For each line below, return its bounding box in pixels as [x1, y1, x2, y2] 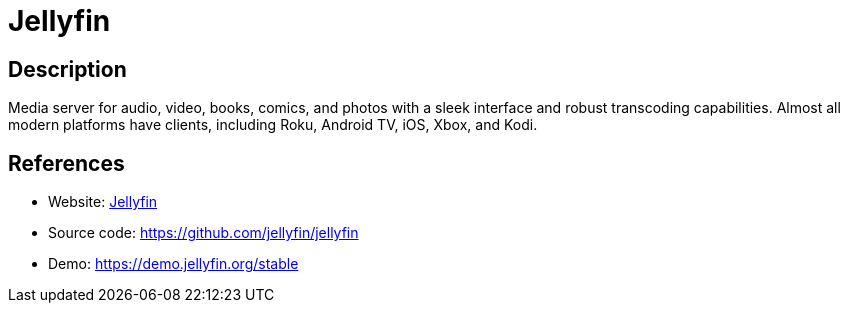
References [8, 150, 125, 176]
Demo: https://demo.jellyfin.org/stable [48, 255, 299, 273]
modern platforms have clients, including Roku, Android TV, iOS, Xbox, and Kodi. [8, 116, 538, 134]
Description [8, 56, 127, 82]
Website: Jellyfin [48, 193, 158, 211]
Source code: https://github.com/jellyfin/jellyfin [48, 224, 359, 242]
